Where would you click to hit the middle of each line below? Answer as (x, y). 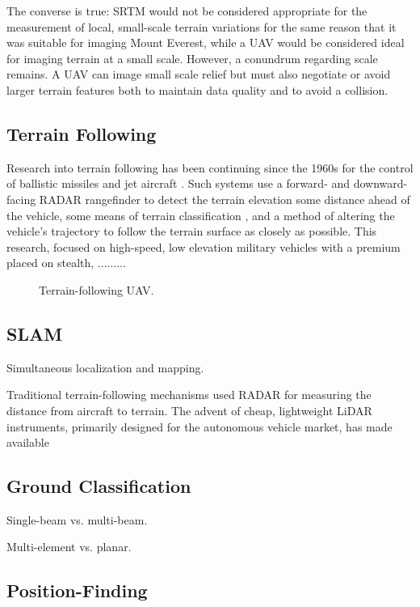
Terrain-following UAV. (97, 289)
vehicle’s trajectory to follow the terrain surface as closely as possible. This (192, 231)
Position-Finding (77, 590)
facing (21, 199)
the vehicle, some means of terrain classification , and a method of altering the (201, 215)
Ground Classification (99, 486)
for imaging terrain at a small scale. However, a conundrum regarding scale (192, 58)
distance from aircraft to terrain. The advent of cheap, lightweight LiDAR (189, 410)
